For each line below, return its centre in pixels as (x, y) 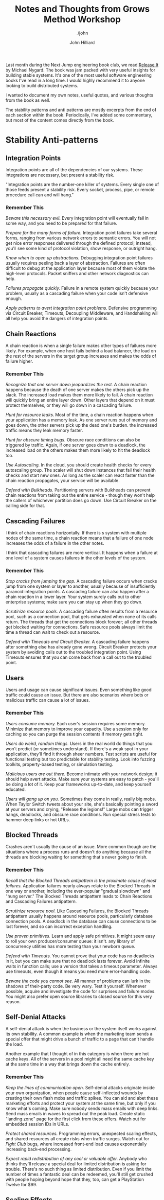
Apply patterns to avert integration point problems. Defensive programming (81, 308)
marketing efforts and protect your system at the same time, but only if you (81, 1103)
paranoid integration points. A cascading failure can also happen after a (77, 592)
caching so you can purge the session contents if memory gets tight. (74, 734)
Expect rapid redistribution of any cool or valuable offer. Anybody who (76, 1158)
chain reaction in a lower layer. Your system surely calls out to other (73, 597)
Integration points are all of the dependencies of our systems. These (74, 169)
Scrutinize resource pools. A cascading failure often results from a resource (82, 612)
